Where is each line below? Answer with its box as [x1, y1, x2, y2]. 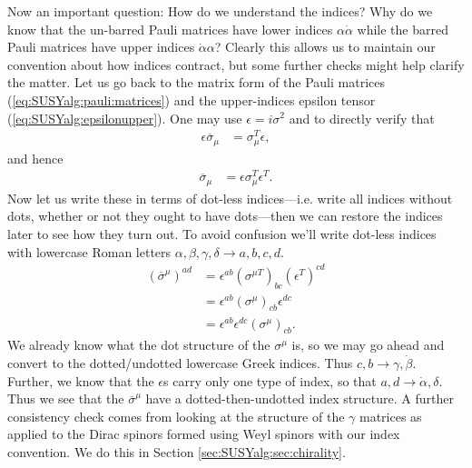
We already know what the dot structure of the [7, 335, 270, 354]
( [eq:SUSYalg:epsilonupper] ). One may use [7, 108, 242, 127]
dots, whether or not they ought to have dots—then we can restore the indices [7, 206, 443, 225]
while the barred [357, 19, 448, 38]
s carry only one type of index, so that [163, 371, 377, 390]
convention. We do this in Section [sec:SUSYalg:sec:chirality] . [7, 442, 346, 461]
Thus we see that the [7, 389, 124, 408]
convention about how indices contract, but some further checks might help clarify [7, 55, 465, 74]
